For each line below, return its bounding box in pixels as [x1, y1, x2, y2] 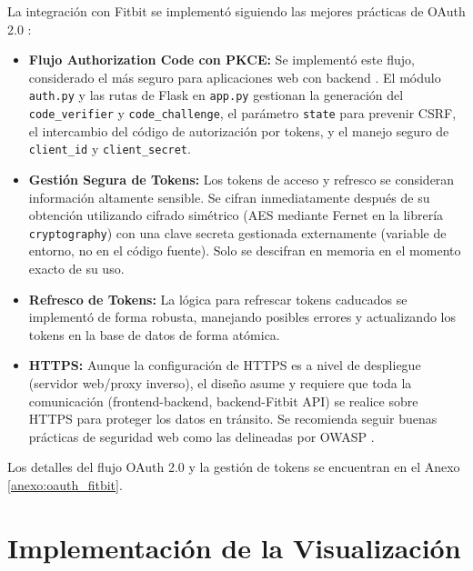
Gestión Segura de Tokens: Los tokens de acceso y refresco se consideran [28, 169, 455, 188]
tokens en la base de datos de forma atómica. [28, 325, 280, 344]
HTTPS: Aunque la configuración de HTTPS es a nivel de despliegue [28, 356, 421, 375]
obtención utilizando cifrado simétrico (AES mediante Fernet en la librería [28, 205, 444, 225]
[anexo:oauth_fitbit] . [7, 475, 123, 494]
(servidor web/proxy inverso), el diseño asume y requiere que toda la [28, 373, 412, 392]
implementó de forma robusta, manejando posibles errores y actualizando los [28, 307, 456, 326]
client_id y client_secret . [28, 139, 191, 158]
